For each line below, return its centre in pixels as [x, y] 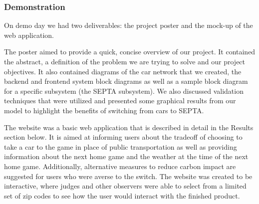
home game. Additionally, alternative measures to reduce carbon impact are [120, 166]
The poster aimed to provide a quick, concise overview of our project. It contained [130, 52]
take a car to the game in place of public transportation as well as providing [121, 146]
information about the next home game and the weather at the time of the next [126, 156]
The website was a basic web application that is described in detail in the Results [129, 127]
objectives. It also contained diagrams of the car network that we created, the [123, 71]
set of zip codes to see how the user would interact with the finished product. [122, 195]
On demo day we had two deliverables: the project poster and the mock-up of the [129, 25]
